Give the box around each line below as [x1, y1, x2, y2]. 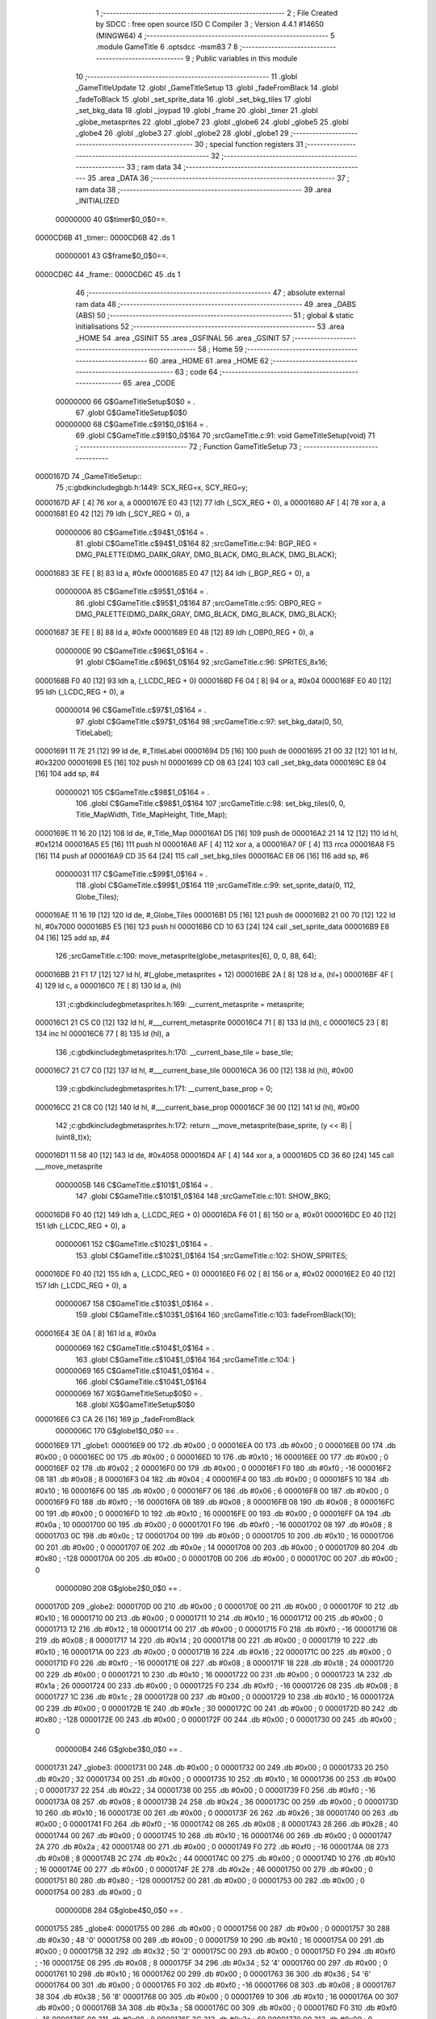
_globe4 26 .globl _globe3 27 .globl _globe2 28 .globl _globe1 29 [75, 128, 289, 137]
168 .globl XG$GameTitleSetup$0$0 [75, 1400, 195, 1409]
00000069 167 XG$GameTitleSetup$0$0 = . [55, 1388, 203, 1398]
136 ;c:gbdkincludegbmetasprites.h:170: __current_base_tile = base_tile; [55, 1047, 294, 1057]
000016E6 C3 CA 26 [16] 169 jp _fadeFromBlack [35, 1414, 195, 1425]
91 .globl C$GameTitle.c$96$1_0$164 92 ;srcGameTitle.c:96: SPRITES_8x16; [75, 657, 329, 667]
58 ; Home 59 [198, 344, 244, 355]
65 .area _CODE [123, 378, 176, 388]
